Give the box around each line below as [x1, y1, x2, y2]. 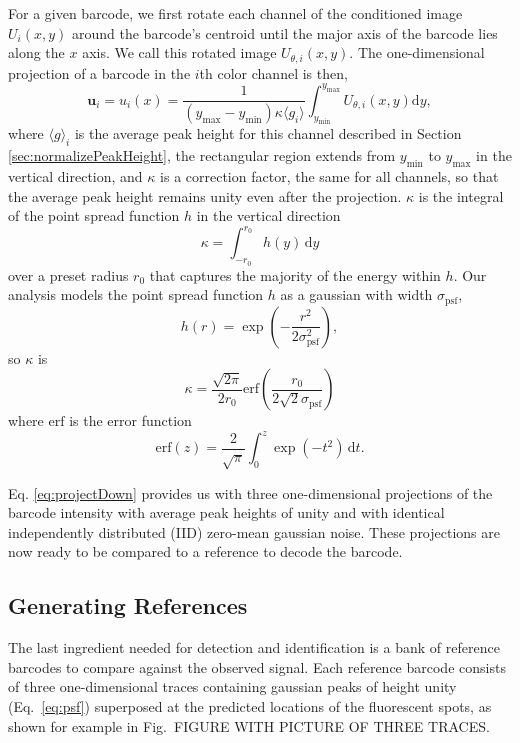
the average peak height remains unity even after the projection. [8, 185, 402, 206]
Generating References [8, 590, 248, 621]
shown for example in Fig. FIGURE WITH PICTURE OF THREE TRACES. [8, 715, 490, 736]
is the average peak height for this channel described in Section [74, 123, 462, 144]
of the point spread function [8, 205, 180, 226]
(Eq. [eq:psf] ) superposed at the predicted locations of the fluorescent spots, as [8, 696, 492, 717]
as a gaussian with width [280, 284, 433, 305]
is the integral [418, 185, 504, 206]
